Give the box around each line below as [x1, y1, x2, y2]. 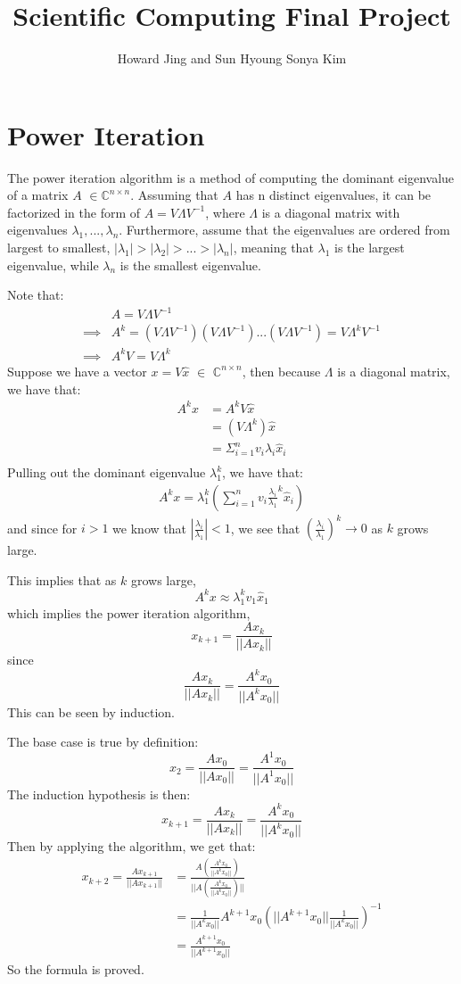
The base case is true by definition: [7, 732, 199, 751]
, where [205, 203, 245, 221]
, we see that [230, 518, 300, 537]
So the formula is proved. [7, 960, 144, 979]
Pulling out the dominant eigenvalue [7, 463, 206, 482]
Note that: [7, 285, 64, 304]
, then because [242, 361, 321, 380]
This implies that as [7, 570, 117, 589]
